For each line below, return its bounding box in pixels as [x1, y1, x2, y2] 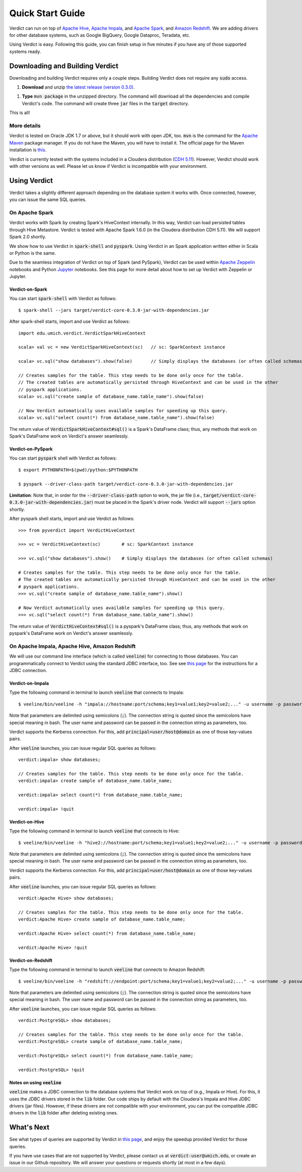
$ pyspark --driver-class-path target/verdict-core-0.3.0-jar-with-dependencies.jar [18, 481, 234, 487]
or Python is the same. [9, 250, 56, 256]
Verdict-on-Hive [9, 819, 45, 825]
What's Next [9, 1123, 50, 1132]
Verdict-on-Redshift [9, 957, 53, 963]
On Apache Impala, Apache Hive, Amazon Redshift [9, 642, 136, 649]
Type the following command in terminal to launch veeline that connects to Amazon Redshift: [9, 966, 206, 972]
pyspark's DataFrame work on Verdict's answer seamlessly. [9, 630, 133, 636]
